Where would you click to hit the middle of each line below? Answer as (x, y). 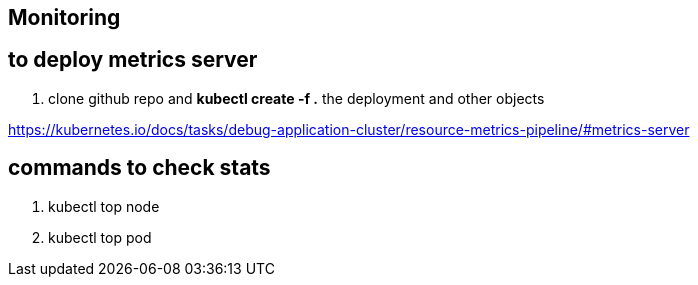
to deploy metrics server (133, 60)
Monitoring (64, 17)
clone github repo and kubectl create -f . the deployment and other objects (296, 98)
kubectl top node (104, 206)
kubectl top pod (100, 237)
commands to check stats (139, 168)
